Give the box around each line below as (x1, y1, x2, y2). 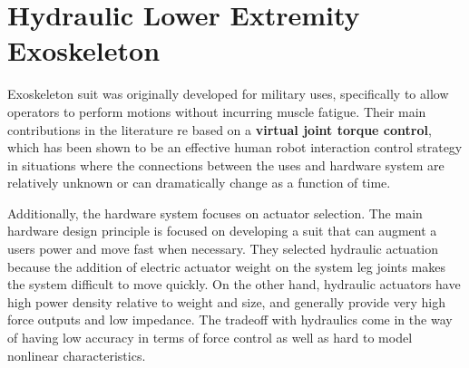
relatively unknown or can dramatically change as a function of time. (7, 173, 391, 192)
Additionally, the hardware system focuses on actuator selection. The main (7, 203, 423, 222)
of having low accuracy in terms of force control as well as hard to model (7, 328, 413, 347)
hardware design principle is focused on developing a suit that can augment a (7, 221, 437, 240)
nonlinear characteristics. (7, 345, 146, 364)
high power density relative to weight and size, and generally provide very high (7, 292, 445, 311)
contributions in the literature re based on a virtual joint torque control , (7, 120, 432, 139)
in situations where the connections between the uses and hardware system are (7, 155, 445, 174)
